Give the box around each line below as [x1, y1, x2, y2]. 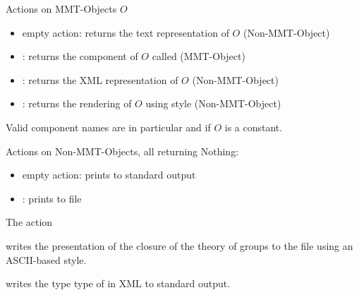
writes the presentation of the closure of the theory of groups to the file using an [6, 238, 353, 253]
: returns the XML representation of [22, 72, 178, 87]
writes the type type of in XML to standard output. [6, 276, 231, 291]
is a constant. [224, 119, 283, 134]
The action [6, 215, 53, 229]
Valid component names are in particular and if [6, 119, 211, 134]
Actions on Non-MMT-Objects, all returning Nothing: [6, 143, 239, 158]
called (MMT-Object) [152, 49, 245, 64]
